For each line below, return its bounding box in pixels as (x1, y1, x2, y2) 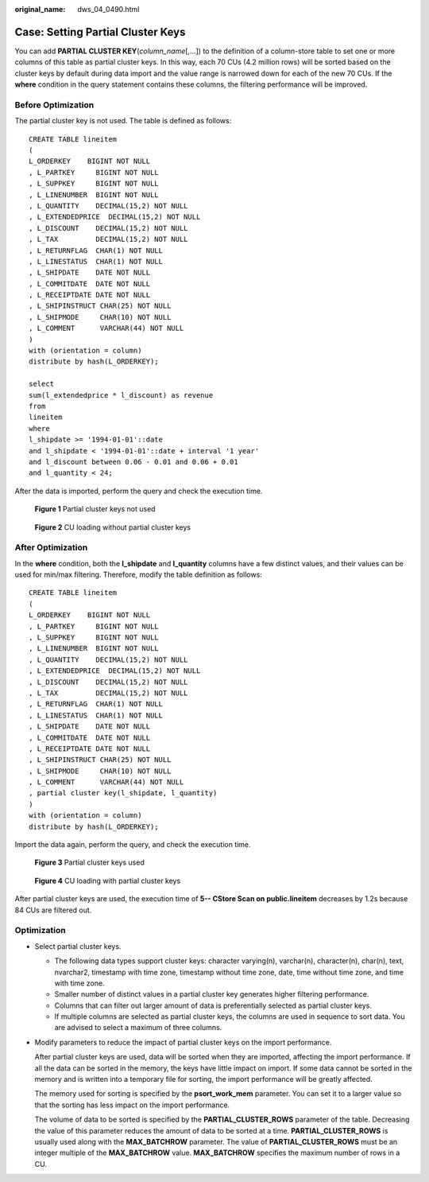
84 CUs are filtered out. (14, 905, 92, 915)
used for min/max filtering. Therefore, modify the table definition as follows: (14, 570, 262, 580)
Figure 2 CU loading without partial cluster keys (34, 522, 191, 532)
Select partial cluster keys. (34, 941, 122, 951)
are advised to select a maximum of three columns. (54, 1023, 222, 1032)
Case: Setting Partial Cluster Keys (14, 25, 186, 39)
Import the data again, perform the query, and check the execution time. (14, 840, 251, 850)
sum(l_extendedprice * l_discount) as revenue (29, 391, 214, 399)
